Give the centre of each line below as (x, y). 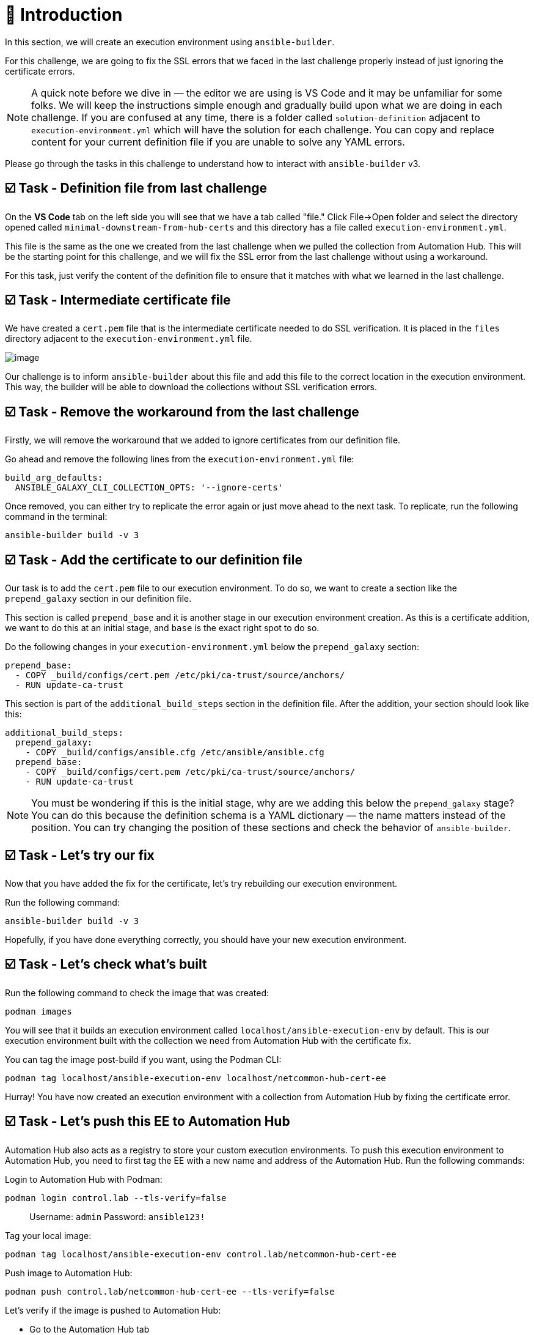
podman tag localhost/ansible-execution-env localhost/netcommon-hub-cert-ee (196, 1078)
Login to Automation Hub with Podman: (84, 1179)
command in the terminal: (56, 517)
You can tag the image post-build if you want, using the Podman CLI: (143, 1059)
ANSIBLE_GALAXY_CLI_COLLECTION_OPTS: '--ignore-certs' (149, 488)
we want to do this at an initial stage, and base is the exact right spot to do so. (162, 628)
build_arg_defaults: (54, 478)
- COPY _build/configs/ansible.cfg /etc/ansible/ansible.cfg (175, 753)
